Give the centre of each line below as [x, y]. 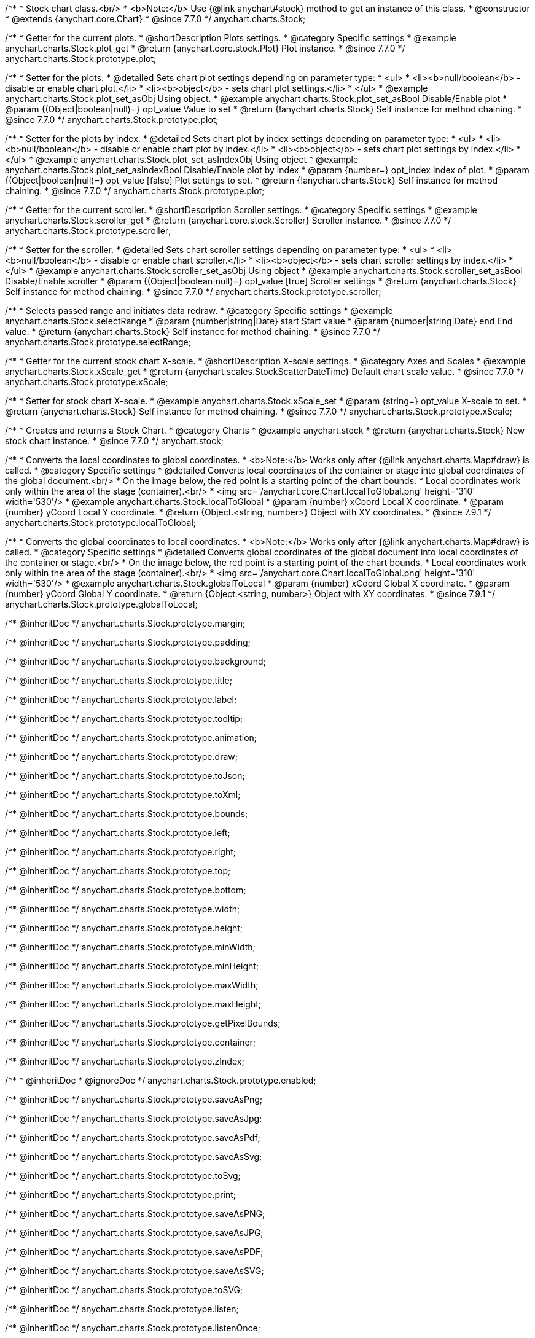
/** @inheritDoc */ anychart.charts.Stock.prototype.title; [119, 680]
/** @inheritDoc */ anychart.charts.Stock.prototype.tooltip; [124, 718]
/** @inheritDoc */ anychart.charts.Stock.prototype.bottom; [126, 890]
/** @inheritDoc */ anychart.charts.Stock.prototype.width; [123, 909]
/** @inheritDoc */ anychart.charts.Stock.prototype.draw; [121, 757]
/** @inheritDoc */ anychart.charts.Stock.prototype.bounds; [127, 814]
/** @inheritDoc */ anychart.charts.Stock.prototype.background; [135, 661]
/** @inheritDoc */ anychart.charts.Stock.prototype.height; [124, 928]
